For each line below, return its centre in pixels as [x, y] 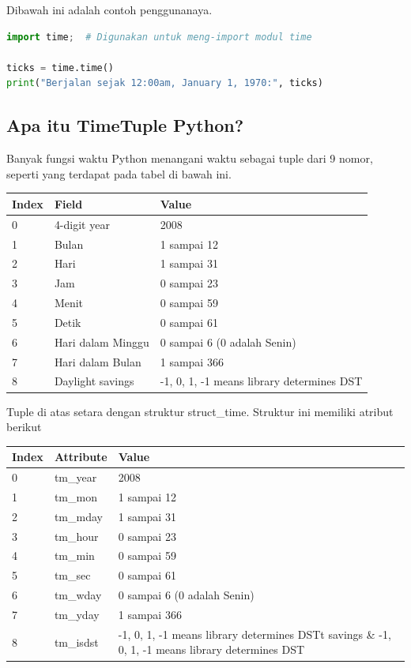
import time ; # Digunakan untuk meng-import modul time [159, 37]
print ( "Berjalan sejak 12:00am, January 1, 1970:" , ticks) [165, 83]
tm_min [74, 555]
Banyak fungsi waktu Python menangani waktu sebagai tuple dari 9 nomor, [190, 158]
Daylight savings [94, 381]
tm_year [75, 477]
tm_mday [78, 516]
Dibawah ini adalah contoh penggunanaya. [109, 9]
